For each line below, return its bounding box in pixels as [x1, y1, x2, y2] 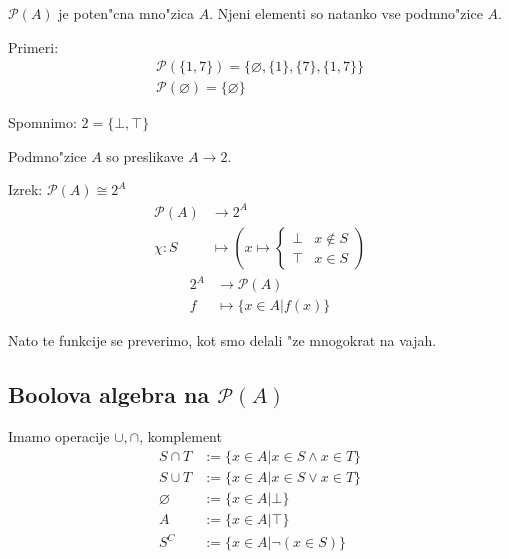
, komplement [139, 425, 222, 446]
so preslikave [106, 145, 184, 166]
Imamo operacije [8, 425, 110, 446]
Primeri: [8, 36, 59, 57]
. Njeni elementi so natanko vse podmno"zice [209, 3, 483, 23]
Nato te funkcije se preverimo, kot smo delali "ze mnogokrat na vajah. [8, 330, 437, 351]
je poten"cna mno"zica [58, 3, 195, 23]
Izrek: [8, 179, 43, 200]
